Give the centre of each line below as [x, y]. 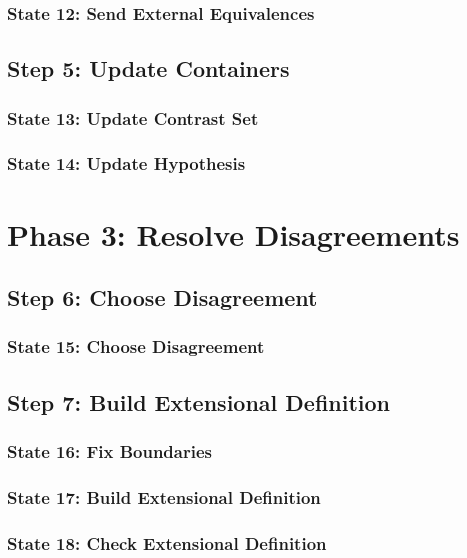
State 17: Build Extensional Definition [164, 496]
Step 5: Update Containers [148, 68]
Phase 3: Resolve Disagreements [233, 233]
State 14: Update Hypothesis [126, 163]
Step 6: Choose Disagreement [162, 297]
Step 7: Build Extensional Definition [199, 401]
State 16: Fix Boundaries [109, 451]
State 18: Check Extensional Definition [167, 542]
